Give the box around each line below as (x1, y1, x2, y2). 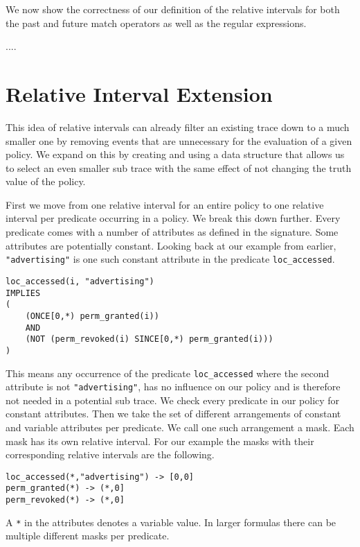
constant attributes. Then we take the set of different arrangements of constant (6, 406, 341, 421)
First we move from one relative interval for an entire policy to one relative (6, 197, 324, 211)
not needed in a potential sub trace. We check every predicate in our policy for (6, 392, 340, 407)
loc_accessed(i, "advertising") (6, 276, 154, 286)
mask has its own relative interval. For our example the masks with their (6, 433, 314, 448)
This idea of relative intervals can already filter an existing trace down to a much (6, 119, 350, 134)
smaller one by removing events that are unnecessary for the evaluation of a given (6, 133, 352, 148)
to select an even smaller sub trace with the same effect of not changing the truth (6, 160, 352, 175)
